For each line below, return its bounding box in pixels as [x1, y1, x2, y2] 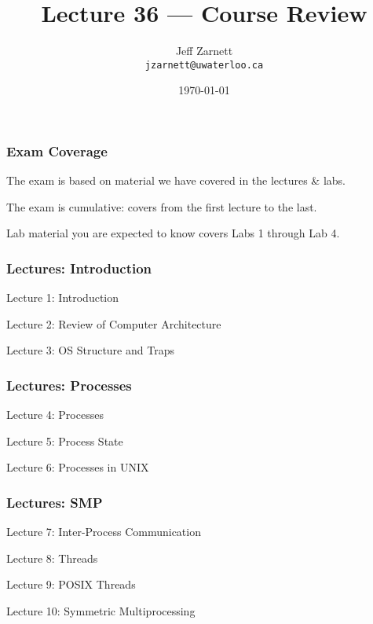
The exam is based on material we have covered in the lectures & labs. [6, 172, 346, 189]
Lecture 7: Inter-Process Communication [6, 523, 201, 540]
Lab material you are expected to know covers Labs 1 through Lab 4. [6, 225, 340, 241]
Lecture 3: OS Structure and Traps [6, 342, 174, 358]
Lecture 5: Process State [6, 432, 123, 449]
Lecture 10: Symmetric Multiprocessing [6, 603, 196, 619]
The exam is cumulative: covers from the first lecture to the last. [6, 198, 317, 215]
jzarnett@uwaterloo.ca [144, 59, 264, 71]
